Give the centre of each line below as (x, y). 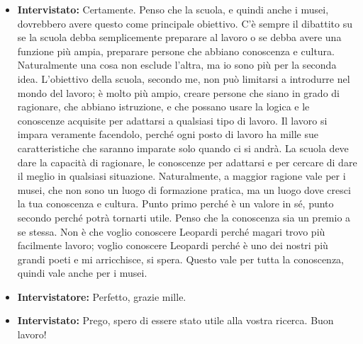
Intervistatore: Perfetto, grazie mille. (102, 296)
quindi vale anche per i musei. (82, 273)
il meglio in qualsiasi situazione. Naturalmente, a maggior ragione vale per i (181, 176)
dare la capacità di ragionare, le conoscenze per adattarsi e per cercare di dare (187, 162)
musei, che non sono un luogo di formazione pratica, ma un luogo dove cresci (184, 189)
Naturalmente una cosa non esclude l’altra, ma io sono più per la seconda (177, 65)
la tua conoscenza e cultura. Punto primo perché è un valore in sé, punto (175, 203)
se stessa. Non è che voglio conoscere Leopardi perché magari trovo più (171, 231)
